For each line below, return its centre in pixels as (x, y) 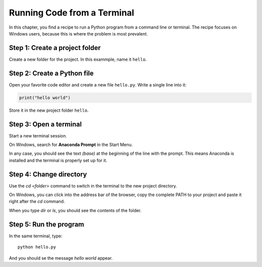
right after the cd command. (37, 201)
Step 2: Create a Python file (51, 73)
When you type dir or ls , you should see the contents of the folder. (75, 210)
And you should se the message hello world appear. (61, 258)
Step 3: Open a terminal (45, 124)
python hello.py (37, 247)
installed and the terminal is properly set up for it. (58, 160)
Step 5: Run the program (47, 224)
